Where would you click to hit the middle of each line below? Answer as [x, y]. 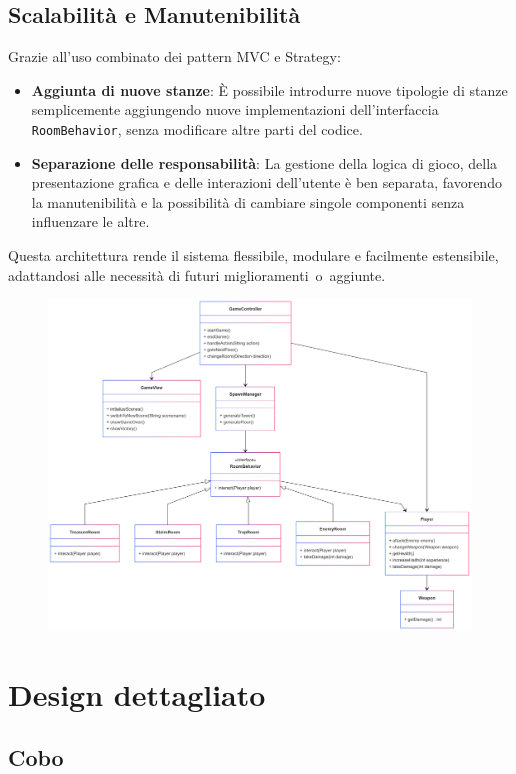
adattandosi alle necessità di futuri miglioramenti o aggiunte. [197, 274]
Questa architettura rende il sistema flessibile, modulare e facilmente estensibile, [253, 255]
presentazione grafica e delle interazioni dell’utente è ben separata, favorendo [266, 182]
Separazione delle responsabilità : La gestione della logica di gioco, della [264, 162]
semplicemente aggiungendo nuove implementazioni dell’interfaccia [235, 109]
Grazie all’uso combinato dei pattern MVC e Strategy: [174, 56]
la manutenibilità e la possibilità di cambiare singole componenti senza [248, 201]
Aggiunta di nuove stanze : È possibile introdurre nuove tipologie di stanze [269, 89]
